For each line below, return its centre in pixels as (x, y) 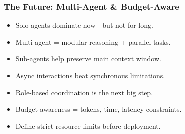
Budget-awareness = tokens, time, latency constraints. (98, 109)
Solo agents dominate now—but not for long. (84, 25)
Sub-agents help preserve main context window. (88, 59)
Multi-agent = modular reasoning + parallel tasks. (93, 42)
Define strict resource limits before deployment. (88, 125)
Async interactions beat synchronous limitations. (90, 75)
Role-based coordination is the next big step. (84, 92)
